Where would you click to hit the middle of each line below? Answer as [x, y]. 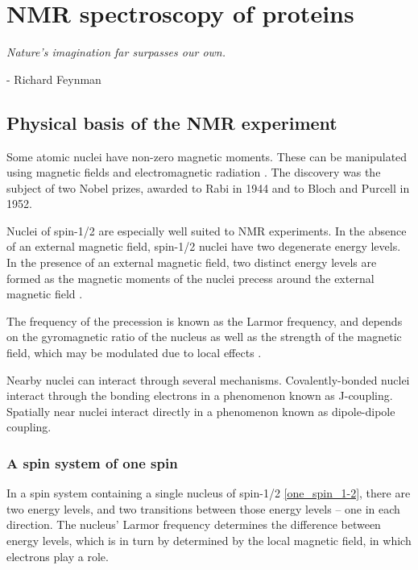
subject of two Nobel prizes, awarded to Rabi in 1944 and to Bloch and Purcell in [208, 187]
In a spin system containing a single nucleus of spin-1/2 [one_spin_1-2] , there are [209, 493]
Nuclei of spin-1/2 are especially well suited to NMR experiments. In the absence [207, 230]
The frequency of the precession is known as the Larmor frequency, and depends [205, 320]
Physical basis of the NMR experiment [172, 122]
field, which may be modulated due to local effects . [134, 353]
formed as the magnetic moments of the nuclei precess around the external [190, 278]
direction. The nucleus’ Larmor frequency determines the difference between [194, 524]
